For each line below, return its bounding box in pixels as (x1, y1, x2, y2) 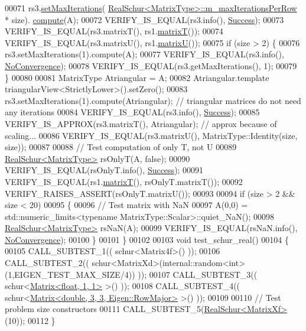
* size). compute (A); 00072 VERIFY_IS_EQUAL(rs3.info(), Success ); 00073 (5, 13, 284, 25)
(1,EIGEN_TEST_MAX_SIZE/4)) (5, 268, 135, 280)
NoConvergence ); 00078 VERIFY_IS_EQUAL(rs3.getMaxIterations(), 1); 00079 (5, 59, 297, 72)
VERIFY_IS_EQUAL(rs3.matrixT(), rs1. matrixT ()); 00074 (5, 25, 223, 37)
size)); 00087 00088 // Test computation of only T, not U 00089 (5, 141, 237, 153)
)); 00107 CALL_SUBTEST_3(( (138, 268, 258, 280)
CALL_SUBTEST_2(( (5, 257, 89, 269)
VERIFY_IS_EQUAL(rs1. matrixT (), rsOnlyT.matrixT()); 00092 (5, 175, 243, 187)
